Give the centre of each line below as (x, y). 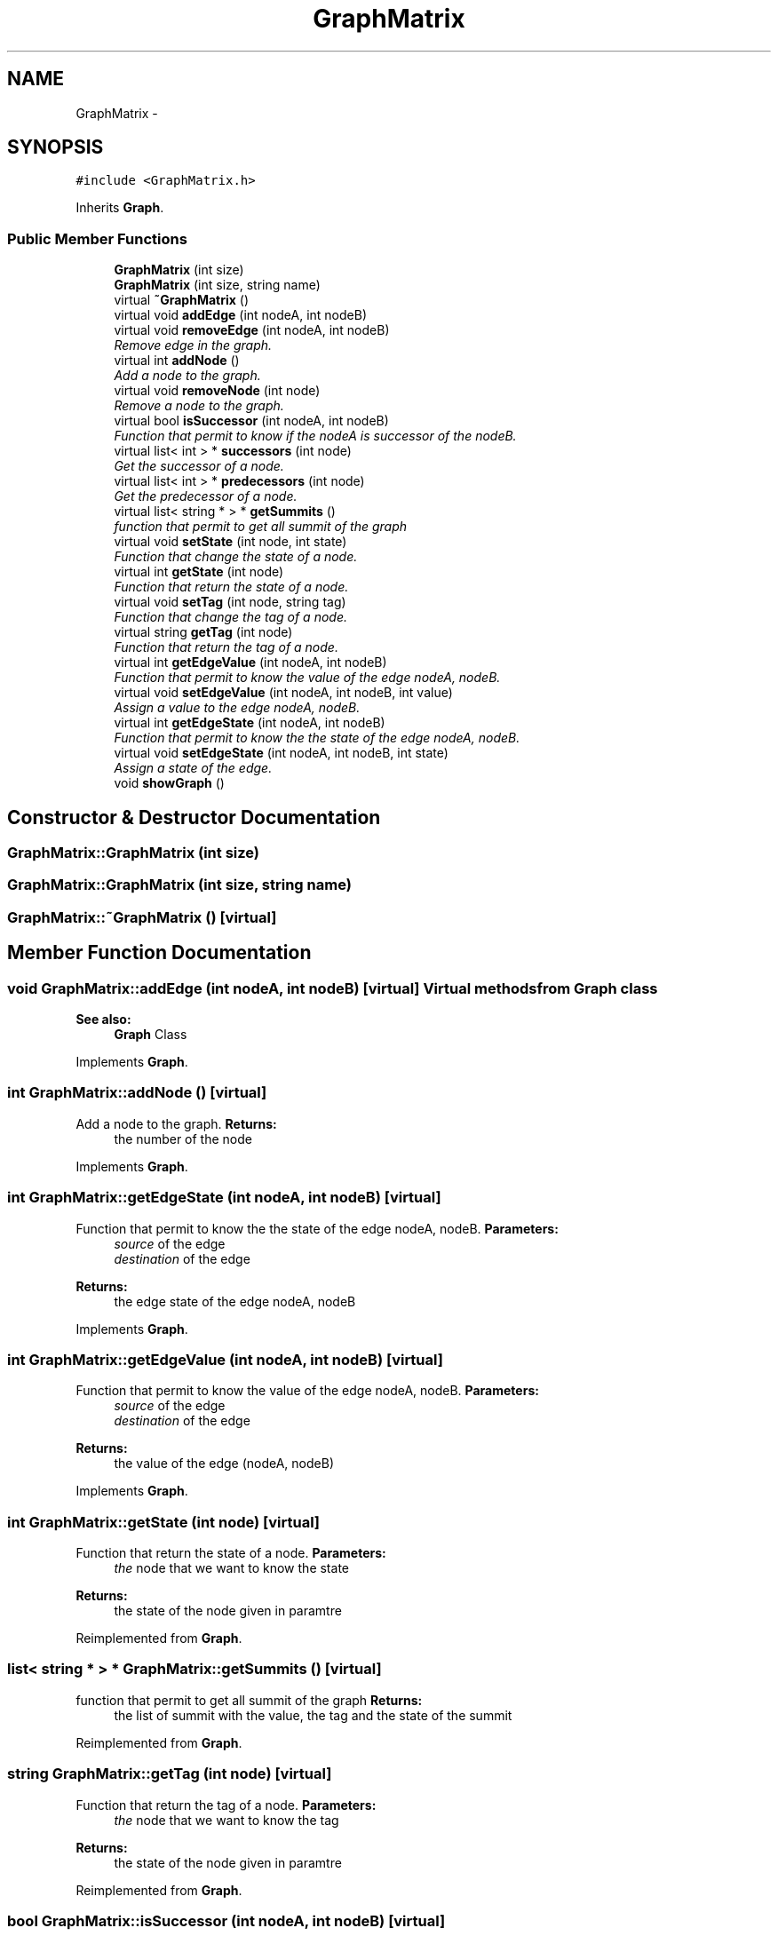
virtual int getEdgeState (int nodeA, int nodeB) (250, 723)
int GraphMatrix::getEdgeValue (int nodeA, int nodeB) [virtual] (225, 1359)
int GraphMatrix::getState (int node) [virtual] (164, 1522)
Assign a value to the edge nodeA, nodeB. (237, 708)
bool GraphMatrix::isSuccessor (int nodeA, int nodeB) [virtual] (226, 1920)
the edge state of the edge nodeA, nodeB (235, 1301)
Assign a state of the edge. (193, 768)
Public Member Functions (97, 238)
